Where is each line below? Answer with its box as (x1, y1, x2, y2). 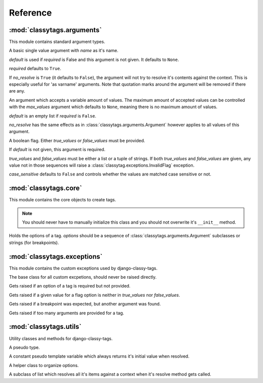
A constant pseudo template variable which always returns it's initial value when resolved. (9, 353, 189, 359)
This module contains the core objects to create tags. (9, 197, 116, 203)
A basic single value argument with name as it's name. (9, 48, 119, 54)
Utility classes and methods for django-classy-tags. (9, 335, 113, 341)
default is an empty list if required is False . (9, 113, 97, 119)
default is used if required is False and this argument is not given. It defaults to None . (9, 57, 179, 62)
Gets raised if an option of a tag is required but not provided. (9, 283, 131, 289)
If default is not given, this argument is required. (9, 147, 106, 153)
